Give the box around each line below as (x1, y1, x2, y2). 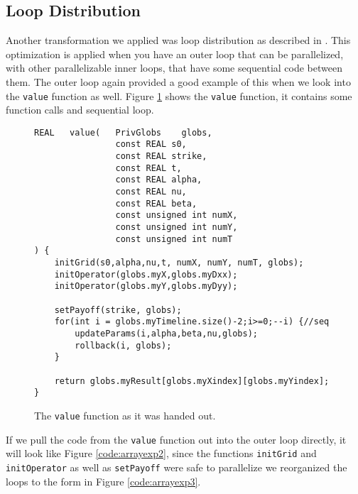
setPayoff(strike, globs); (54, 304, 182, 315)
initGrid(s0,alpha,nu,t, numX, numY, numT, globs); (54, 258, 304, 268)
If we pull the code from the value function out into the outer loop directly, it (6, 432, 347, 446)
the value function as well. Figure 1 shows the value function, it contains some (6, 88, 352, 103)
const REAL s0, (115, 139, 187, 150)
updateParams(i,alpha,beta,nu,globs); (75, 328, 258, 339)
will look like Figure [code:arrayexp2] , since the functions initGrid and (6, 446, 317, 461)
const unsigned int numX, (115, 210, 238, 221)
